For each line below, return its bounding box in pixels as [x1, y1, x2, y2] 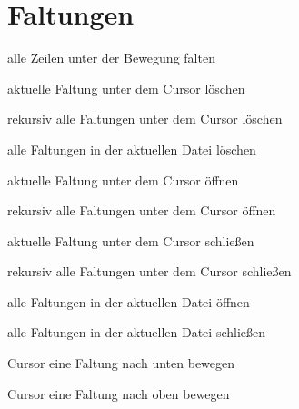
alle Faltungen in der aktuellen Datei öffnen [7, 292, 250, 311]
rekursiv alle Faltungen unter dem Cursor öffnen [7, 201, 276, 220]
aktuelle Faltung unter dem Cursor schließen [7, 231, 254, 250]
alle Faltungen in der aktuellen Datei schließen [7, 323, 266, 342]
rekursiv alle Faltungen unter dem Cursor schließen [7, 262, 292, 281]
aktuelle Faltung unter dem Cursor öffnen [7, 170, 239, 189]
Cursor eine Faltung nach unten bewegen [7, 354, 235, 373]
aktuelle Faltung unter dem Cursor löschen [7, 78, 245, 97]
